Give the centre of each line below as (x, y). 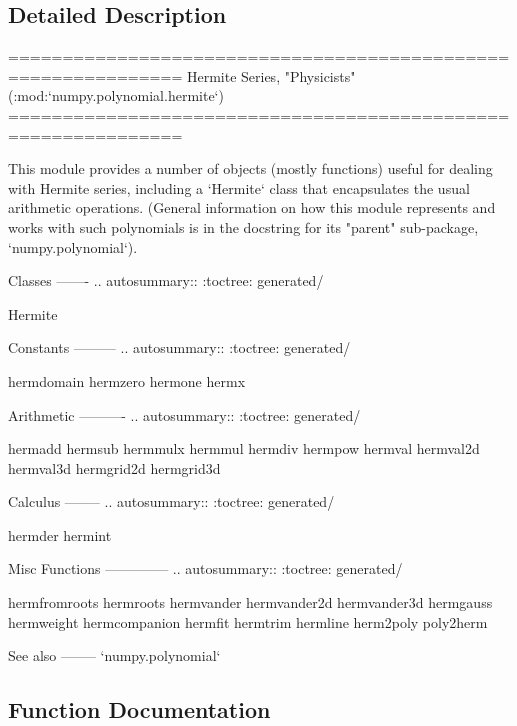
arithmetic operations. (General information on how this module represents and (252, 207)
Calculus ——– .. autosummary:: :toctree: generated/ (171, 501)
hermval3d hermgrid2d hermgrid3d (114, 467)
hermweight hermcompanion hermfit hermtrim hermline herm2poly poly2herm (248, 621)
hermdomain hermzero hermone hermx (127, 380)
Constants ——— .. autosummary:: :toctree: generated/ (179, 347)
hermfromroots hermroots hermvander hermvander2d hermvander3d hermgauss (250, 602)
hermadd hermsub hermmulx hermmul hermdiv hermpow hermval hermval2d (244, 448)
